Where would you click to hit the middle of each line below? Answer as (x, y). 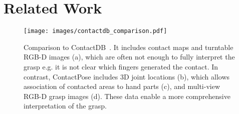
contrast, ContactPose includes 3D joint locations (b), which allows (127, 76)
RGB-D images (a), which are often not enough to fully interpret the (129, 57)
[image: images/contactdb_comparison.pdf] (95, 31)
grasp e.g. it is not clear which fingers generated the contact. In (121, 66)
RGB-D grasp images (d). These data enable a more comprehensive (127, 96)
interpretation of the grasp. (65, 106)
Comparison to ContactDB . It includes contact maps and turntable (129, 47)
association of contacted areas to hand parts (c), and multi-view (122, 86)
